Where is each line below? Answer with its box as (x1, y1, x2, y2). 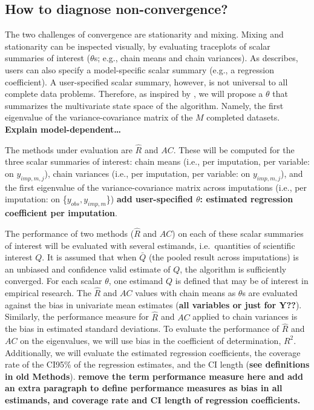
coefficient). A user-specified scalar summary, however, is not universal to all (5, 75, 288, 88)
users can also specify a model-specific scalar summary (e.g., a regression (5, 63, 274, 76)
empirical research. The (5, 286, 91, 299)
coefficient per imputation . (5, 207, 117, 219)
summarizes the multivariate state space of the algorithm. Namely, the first (5, 99, 284, 111)
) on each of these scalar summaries (172, 226, 304, 239)
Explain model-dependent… (5, 122, 122, 135)
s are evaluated (242, 286, 298, 299)
